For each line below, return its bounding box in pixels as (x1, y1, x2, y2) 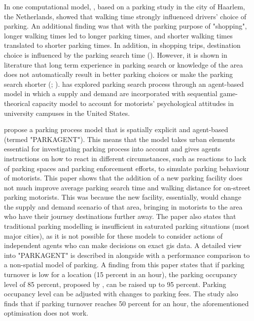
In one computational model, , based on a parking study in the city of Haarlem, (4, 1, 245, 11)
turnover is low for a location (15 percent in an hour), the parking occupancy (4, 269, 237, 280)
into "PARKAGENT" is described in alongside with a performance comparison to (4, 250, 250, 260)
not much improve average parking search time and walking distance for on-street (4, 182, 251, 192)
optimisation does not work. (4, 308, 88, 318)
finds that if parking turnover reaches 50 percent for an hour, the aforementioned (4, 298, 249, 308)
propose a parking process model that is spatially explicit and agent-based (4, 124, 228, 135)
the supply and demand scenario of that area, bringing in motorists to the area (4, 201, 243, 212)
